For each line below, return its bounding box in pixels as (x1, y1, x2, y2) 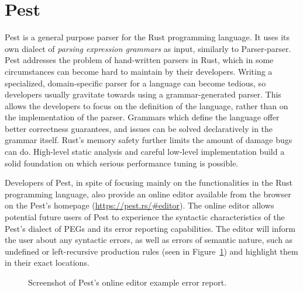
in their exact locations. (5, 256, 89, 269)
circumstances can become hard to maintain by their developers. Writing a (5, 65, 273, 77)
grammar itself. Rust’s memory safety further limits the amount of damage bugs (5, 134, 292, 146)
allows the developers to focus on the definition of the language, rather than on (5, 99, 288, 112)
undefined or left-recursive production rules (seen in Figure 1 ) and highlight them (5, 245, 298, 257)
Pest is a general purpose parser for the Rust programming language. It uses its (5, 31, 290, 43)
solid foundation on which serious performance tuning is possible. (5, 157, 239, 169)
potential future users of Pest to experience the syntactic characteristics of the (5, 211, 285, 223)
